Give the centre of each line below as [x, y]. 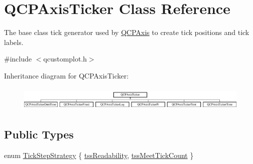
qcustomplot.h [65, 59]
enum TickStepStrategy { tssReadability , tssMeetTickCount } [99, 155]
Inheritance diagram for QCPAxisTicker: [66, 75]
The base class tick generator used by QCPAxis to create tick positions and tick [127, 32]
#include [18, 59]
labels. [14, 42]
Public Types [39, 134]
